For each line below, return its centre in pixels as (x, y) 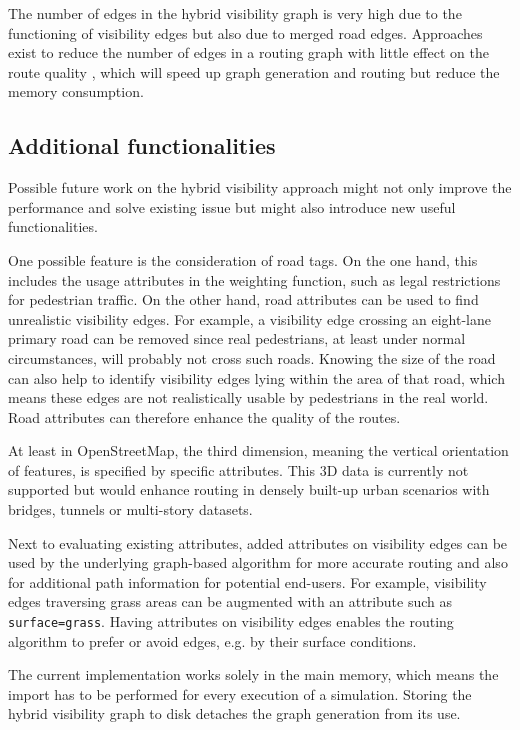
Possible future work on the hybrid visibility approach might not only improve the (260, 187)
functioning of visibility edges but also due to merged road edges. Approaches (245, 32)
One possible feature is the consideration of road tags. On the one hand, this (243, 259)
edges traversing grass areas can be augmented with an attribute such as (230, 601)
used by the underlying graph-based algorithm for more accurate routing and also (258, 562)
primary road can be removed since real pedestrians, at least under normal (237, 338)
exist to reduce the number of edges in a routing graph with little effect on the (248, 52)
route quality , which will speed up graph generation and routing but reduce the (254, 71)
